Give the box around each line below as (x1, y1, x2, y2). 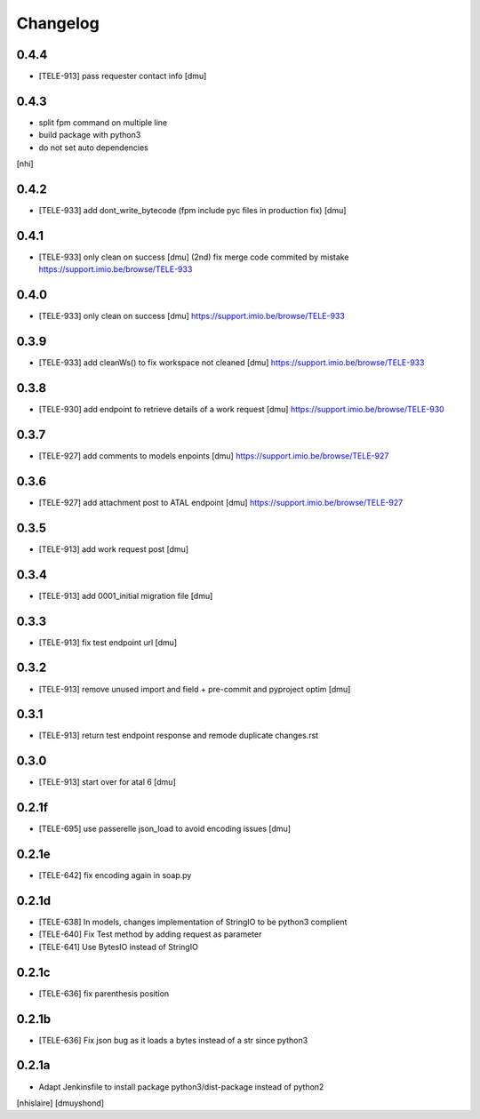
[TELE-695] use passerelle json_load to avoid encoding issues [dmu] (38, 823, 292, 835)
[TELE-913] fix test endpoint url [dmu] (38, 636, 178, 648)
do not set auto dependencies (38, 142, 148, 153)
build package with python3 (38, 130, 141, 140)
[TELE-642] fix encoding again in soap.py (38, 870, 192, 881)
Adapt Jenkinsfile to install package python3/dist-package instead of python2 (38, 1081, 324, 1092)
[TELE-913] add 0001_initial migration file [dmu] (38, 590, 213, 601)
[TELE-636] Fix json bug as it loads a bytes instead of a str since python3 (38, 1035, 308, 1045)
